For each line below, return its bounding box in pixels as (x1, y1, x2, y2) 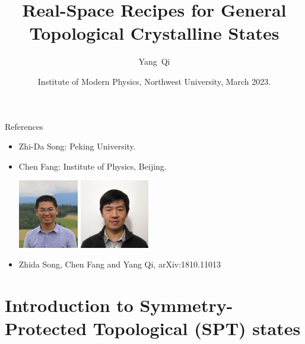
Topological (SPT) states (93, 316, 301, 340)
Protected (5, 316, 87, 340)
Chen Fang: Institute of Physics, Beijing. (18, 160, 167, 172)
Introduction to (5, 293, 134, 317)
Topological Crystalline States (29, 21, 279, 45)
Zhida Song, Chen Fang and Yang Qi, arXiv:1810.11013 (18, 258, 221, 270)
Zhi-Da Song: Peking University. (18, 140, 136, 152)
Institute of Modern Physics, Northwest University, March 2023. (37, 75, 271, 87)
